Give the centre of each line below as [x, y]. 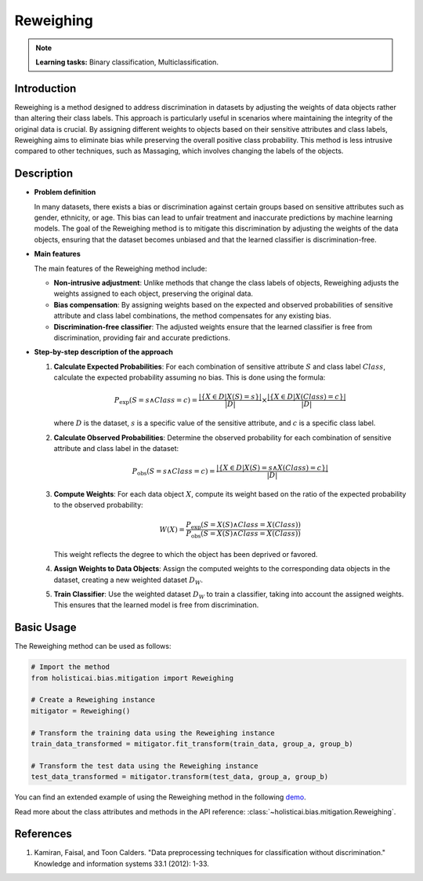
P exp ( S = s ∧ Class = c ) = [156, 401]
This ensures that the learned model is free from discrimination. [156, 605]
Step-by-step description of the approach [104, 352]
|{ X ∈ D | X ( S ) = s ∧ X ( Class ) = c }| [272, 468]
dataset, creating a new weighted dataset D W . [128, 581]
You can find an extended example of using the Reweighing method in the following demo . [161, 797]
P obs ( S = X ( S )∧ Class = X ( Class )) [243, 535]
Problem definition [65, 192]
